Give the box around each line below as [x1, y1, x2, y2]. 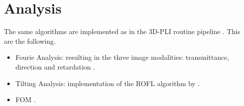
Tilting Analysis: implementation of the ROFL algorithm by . [15, 78, 200, 88]
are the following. [4, 35, 56, 46]
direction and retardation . [15, 61, 95, 71]
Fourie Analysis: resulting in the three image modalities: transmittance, [15, 52, 229, 62]
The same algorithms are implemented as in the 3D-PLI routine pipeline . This [4, 26, 240, 36]
